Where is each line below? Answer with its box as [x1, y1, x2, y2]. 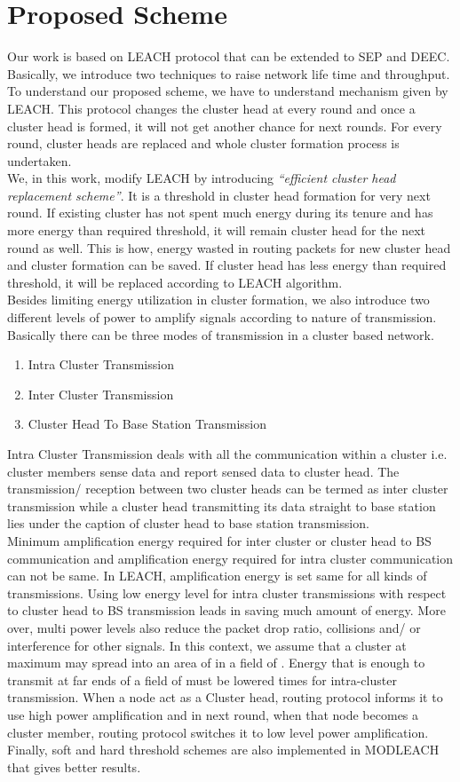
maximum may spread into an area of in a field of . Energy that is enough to [7, 653, 425, 672]
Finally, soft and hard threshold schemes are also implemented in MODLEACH [7, 740, 440, 759]
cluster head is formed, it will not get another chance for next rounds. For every [7, 116, 442, 135]
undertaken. [7, 151, 72, 170]
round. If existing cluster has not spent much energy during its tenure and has [7, 203, 433, 222]
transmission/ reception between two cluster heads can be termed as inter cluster [7, 479, 448, 498]
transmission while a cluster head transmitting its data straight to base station [7, 496, 436, 515]
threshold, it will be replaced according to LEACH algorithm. [7, 273, 343, 291]
